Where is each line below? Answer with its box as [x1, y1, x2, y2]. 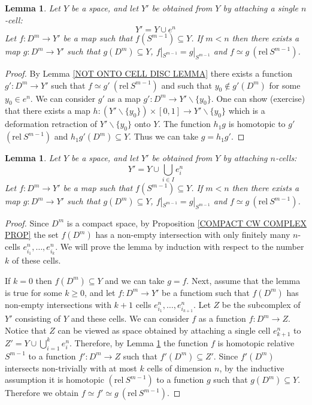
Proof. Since [5, 216, 49, 229]
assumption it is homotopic [5, 373, 104, 386]
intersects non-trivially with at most [5, 361, 137, 374]
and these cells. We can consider [71, 312, 189, 325]
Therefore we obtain [5, 386, 78, 399]
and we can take [105, 274, 165, 286]
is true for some [5, 286, 62, 298]
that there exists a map [5, 104, 90, 117]
